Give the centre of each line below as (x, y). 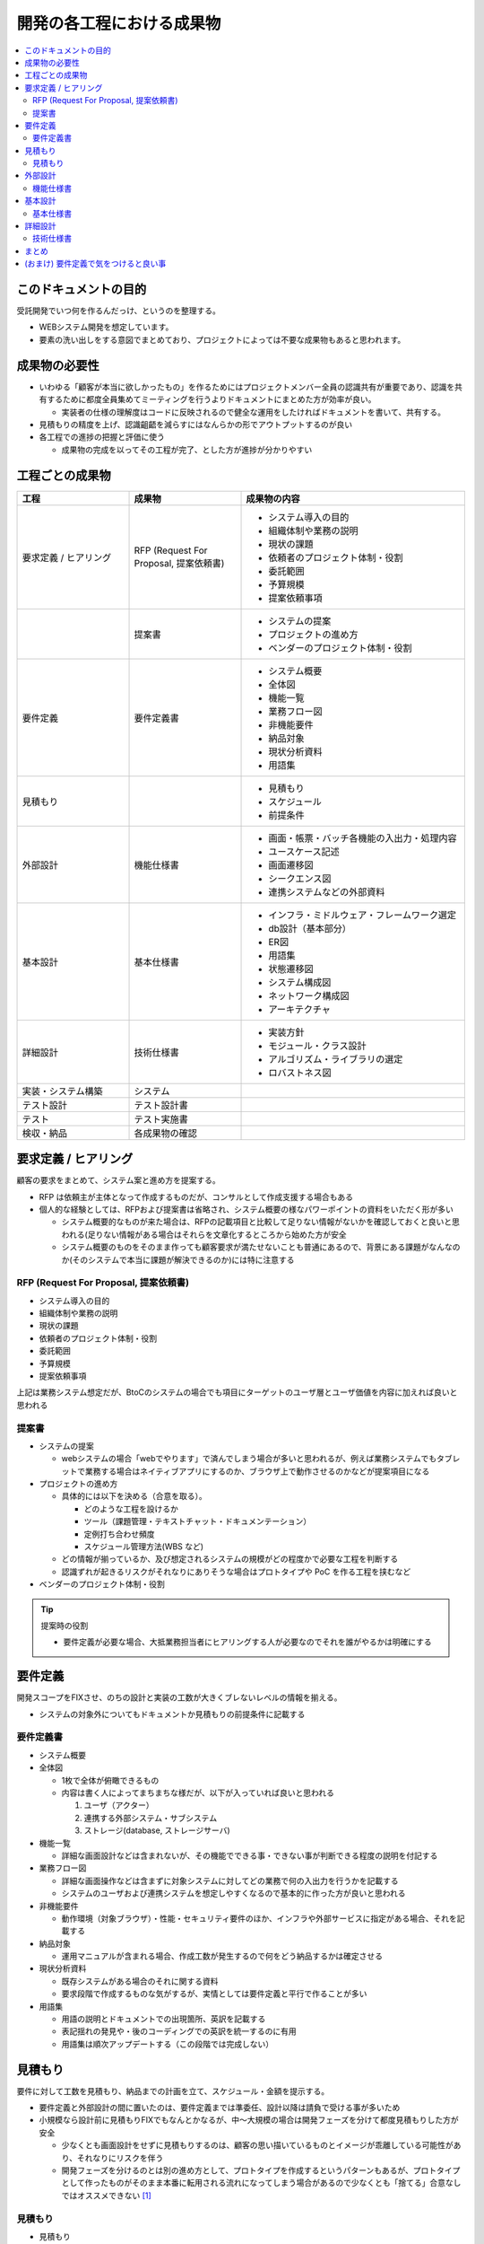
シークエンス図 (300, 878)
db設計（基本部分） (310, 928)
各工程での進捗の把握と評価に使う (102, 437)
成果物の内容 (273, 498)
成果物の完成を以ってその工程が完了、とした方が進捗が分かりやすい (187, 450)
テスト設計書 (161, 1105)
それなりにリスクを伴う (120, 2158)
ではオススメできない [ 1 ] (106, 2196)
